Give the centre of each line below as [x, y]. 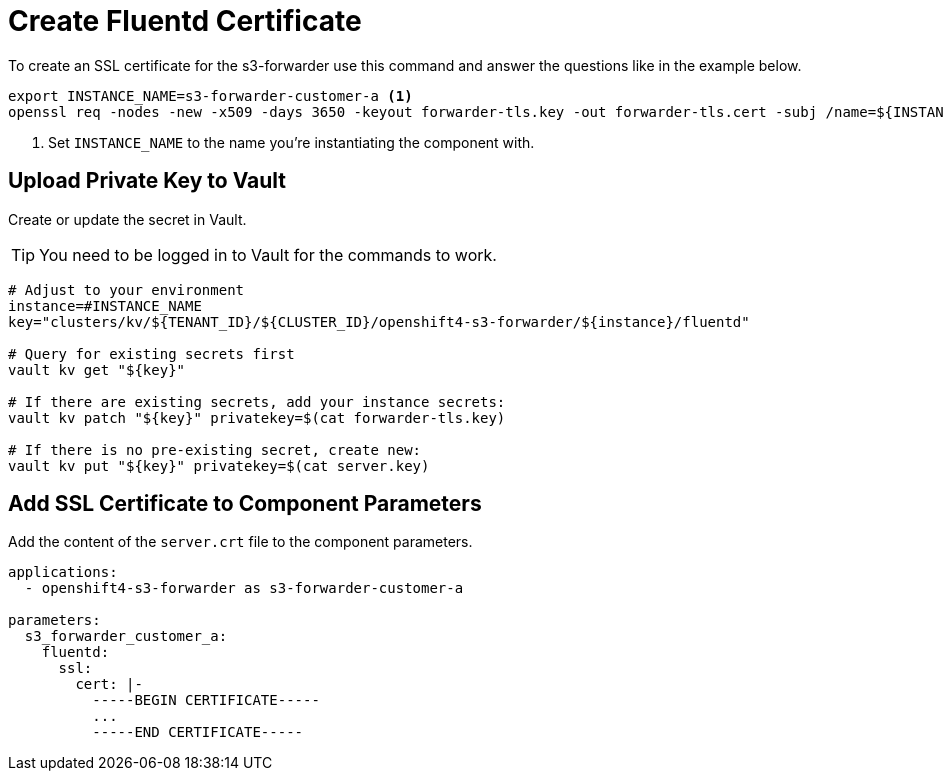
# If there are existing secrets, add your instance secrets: [257, 401]
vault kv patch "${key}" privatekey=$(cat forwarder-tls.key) [257, 417]
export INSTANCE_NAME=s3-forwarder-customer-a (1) [210, 95]
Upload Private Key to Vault [147, 181]
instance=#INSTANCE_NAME [105, 305]
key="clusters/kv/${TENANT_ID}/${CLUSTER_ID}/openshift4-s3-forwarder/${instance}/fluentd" [379, 321]
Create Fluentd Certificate [185, 21]
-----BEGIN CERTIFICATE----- [206, 700]
